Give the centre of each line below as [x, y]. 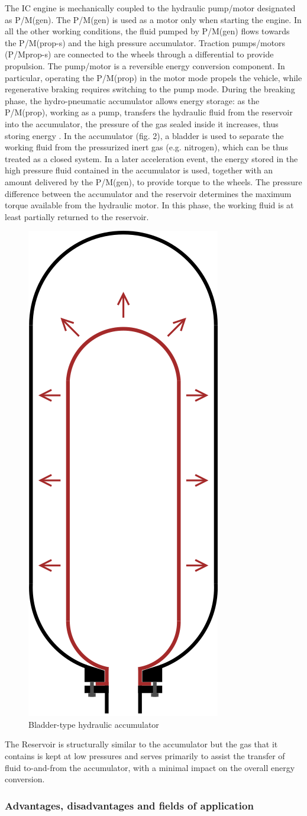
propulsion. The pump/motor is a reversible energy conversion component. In [145, 65]
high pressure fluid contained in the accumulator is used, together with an [139, 170]
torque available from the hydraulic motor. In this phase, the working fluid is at [149, 205]
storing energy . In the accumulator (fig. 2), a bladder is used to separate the [144, 135]
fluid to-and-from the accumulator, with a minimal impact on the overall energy [150, 767]
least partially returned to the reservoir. [77, 216]
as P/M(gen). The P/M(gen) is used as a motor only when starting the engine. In [153, 19]
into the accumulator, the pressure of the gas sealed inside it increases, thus [142, 123]
